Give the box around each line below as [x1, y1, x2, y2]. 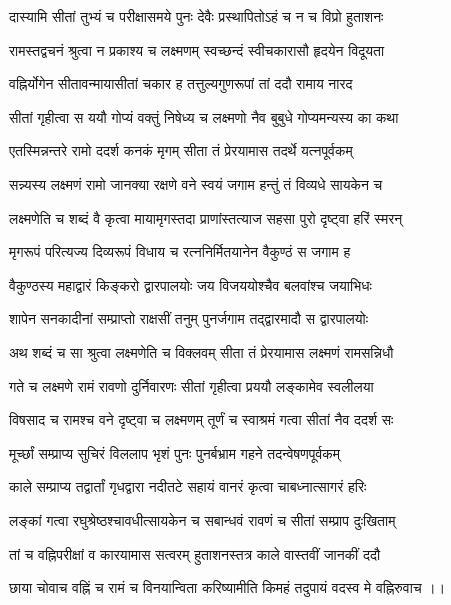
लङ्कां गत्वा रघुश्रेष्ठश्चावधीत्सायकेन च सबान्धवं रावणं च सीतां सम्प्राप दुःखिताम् [9, 509, 396, 530]
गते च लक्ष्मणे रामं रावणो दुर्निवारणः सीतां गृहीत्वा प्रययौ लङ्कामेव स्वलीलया [9, 375, 374, 396]
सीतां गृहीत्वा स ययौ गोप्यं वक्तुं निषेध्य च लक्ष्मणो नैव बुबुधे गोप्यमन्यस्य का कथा [9, 106, 399, 127]
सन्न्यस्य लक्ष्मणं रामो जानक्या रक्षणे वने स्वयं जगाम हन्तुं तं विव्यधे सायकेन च [9, 173, 383, 194]
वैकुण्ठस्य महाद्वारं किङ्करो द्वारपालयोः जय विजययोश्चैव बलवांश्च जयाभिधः [9, 274, 372, 295]
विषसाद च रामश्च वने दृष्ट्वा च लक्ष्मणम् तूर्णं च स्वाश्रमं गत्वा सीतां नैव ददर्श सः [9, 409, 394, 430]
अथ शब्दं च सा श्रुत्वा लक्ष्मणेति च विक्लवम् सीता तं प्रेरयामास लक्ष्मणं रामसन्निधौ [9, 341, 394, 362]
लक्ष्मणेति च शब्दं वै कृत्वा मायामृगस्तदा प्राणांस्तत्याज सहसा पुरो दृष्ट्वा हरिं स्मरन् [9, 207, 403, 228]
